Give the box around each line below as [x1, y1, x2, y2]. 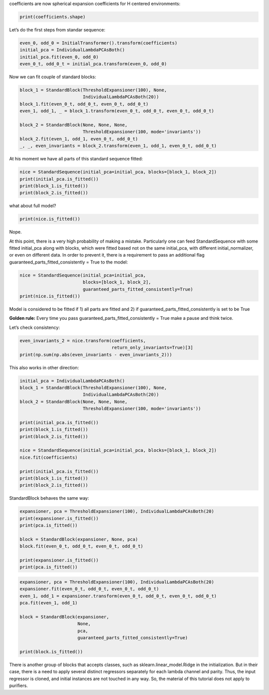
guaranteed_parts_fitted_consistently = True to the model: [9, 259, 128, 265]
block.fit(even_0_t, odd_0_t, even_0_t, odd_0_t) [19, 544, 143, 549]
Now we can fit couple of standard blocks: [9, 74, 97, 80]
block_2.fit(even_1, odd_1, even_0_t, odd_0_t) [19, 136, 138, 141]
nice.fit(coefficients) [19, 454, 78, 460]
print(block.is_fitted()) [19, 649, 83, 655]
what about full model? [9, 203, 56, 209]
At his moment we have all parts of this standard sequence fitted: [9, 156, 143, 162]
